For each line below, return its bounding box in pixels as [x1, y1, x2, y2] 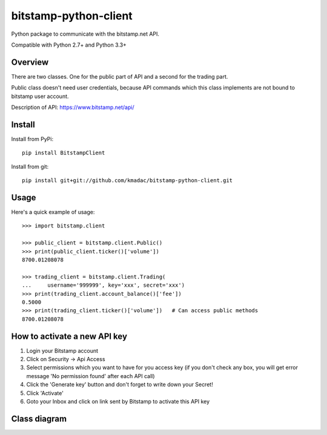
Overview [11, 57, 49, 67]
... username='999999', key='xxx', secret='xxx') [22, 282, 185, 289]
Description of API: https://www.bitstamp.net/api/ [11, 103, 134, 111]
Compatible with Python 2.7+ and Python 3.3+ [11, 41, 127, 48]
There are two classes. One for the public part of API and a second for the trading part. [11, 73, 228, 80]
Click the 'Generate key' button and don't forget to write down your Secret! [26, 381, 213, 388]
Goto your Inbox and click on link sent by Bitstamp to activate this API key [26, 397, 210, 405]
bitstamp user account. [11, 93, 69, 100]
